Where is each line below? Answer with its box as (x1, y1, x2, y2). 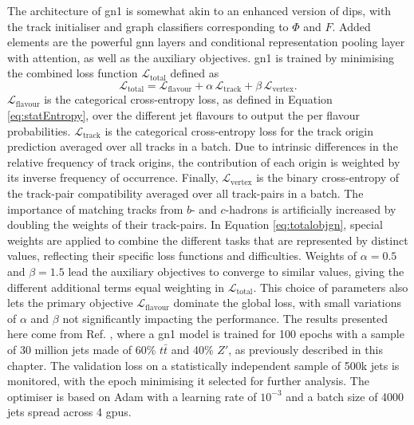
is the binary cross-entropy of (256, 169, 400, 186)
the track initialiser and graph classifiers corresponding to (7, 18, 289, 34)
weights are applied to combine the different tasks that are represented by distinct (7, 231, 408, 248)
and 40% (171, 340, 214, 357)
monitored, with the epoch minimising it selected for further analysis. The (7, 372, 369, 389)
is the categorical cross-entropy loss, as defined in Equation (44, 91, 333, 108)
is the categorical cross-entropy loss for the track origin (104, 122, 374, 139)
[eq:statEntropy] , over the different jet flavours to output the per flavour (7, 107, 361, 124)
